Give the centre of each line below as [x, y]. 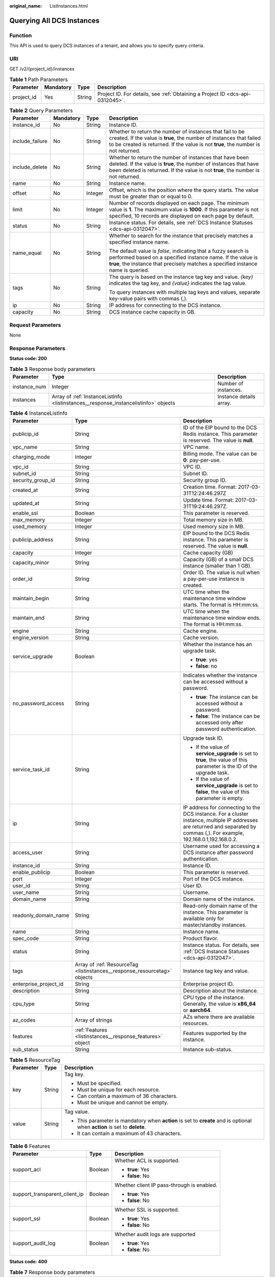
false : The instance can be [228, 716]
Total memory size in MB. [213, 520]
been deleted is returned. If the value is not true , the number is [184, 170]
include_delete [30, 167]
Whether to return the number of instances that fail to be [177, 132]
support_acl [26, 1170]
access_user [28, 853]
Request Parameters [35, 325]
